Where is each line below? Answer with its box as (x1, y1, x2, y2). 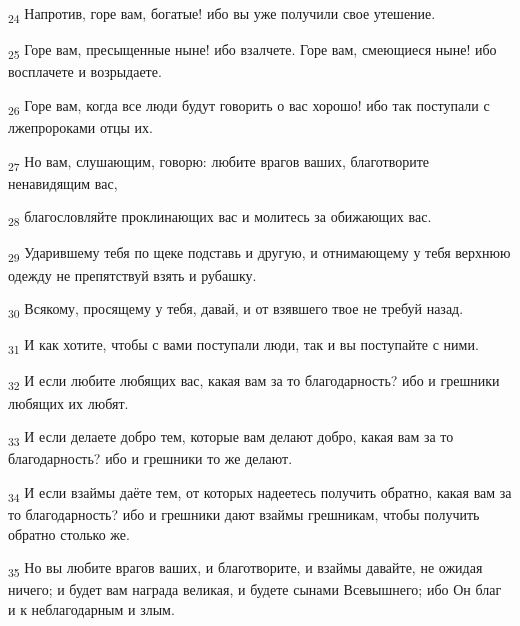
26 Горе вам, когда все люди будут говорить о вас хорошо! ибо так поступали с (8, 94, 490, 118)
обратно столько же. (8, 523, 130, 544)
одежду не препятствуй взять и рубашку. (8, 264, 257, 285)
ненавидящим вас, (8, 172, 118, 193)
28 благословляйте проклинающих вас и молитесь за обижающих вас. (8, 206, 432, 230)
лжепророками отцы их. (8, 116, 153, 137)
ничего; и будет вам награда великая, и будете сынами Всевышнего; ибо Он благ (8, 579, 502, 600)
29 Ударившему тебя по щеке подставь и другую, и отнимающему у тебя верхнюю (8, 242, 511, 266)
